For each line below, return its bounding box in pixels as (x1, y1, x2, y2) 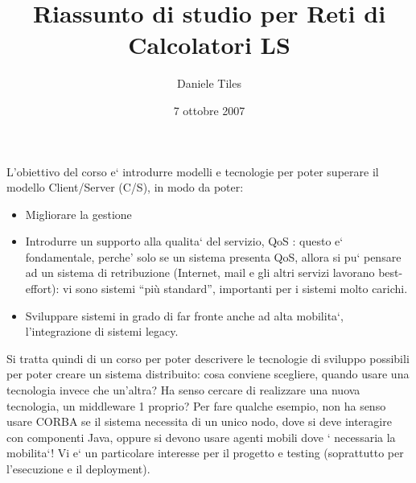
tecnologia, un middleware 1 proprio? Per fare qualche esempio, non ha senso (6, 397, 386, 414)
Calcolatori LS (128, 28, 290, 61)
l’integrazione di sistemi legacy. (25, 323, 179, 340)
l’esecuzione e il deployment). (6, 460, 150, 477)
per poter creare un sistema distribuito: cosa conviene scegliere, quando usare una (6, 365, 410, 382)
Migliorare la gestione (25, 205, 132, 222)
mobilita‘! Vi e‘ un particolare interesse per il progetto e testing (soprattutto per (6, 444, 404, 461)
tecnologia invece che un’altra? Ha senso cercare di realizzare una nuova (6, 382, 360, 398)
